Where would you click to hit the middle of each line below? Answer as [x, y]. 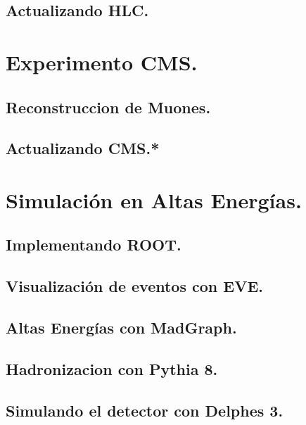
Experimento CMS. [102, 62]
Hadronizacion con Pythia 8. [112, 368]
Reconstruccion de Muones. [108, 107]
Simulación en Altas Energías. [154, 199]
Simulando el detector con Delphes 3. [145, 410]
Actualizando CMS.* [83, 148]
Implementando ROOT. [94, 245]
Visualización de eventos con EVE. [134, 286]
